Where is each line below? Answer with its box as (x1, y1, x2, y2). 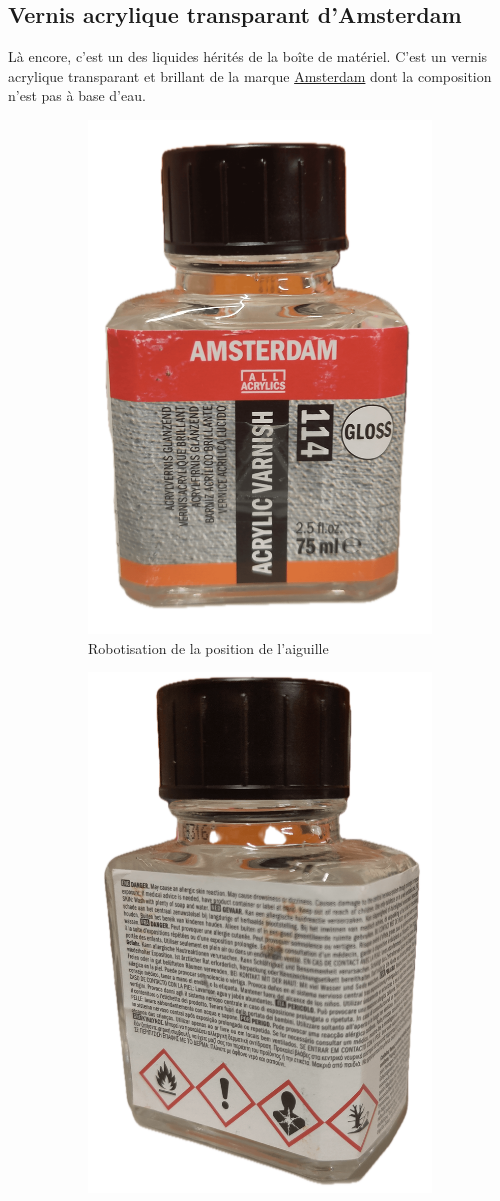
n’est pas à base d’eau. (8, 85, 146, 106)
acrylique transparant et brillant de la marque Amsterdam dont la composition (8, 65, 492, 86)
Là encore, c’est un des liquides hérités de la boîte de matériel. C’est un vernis (8, 46, 488, 67)
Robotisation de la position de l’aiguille (88, 637, 329, 658)
